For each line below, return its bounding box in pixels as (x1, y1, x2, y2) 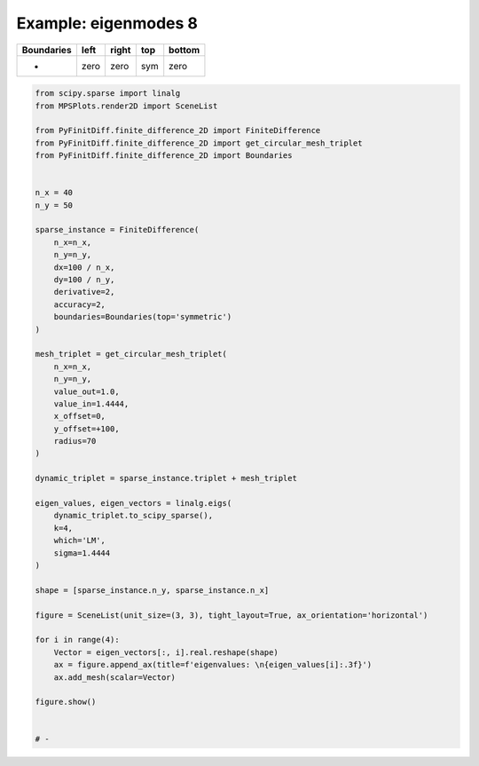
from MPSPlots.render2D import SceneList (35, 100, 218, 111)
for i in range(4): (35, 635, 120, 645)
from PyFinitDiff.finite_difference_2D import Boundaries (35, 151, 293, 161)
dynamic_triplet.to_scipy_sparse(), (53, 510, 213, 521)
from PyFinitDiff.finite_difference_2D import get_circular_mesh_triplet (35, 138, 363, 148)
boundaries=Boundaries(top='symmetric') (53, 312, 232, 322)
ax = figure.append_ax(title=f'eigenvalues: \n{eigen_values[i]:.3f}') (53, 659, 373, 670)
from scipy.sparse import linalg (35, 89, 181, 99)
